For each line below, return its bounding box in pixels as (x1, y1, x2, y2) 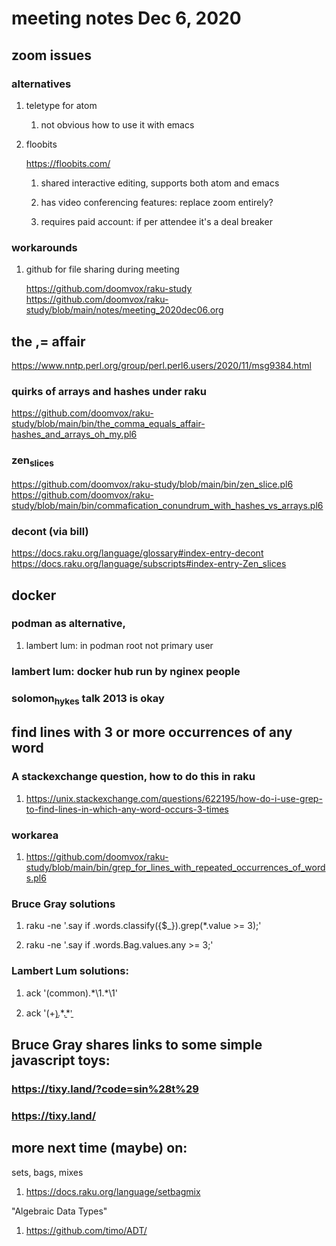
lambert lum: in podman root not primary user (25, 639, 214, 651)
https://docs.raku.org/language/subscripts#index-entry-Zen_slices (11, 558, 287, 570)
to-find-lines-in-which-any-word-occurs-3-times (25, 803, 229, 815)
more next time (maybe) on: (11, 1140, 188, 1157)
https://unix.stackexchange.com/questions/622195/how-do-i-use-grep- (25, 792, 323, 804)
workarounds (11, 240, 78, 254)
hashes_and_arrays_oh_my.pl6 (11, 428, 138, 441)
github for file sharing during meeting (25, 263, 180, 276)
